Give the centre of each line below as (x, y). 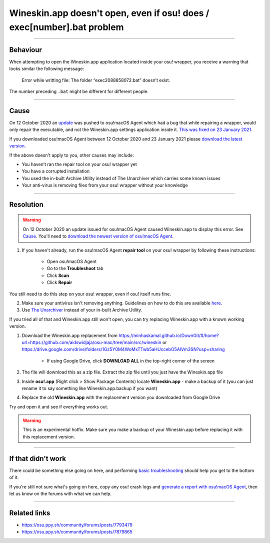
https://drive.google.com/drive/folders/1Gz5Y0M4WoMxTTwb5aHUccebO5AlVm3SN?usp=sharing (123, 349)
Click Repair (59, 282)
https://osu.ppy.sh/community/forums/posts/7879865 (77, 532)
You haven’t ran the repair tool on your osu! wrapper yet (79, 164)
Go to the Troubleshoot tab (75, 268)
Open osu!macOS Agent (72, 261)
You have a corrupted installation (56, 171)
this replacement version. (49, 436)
